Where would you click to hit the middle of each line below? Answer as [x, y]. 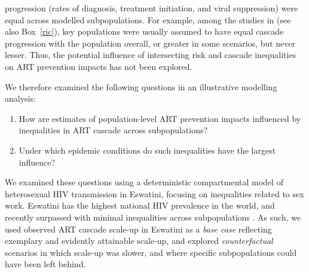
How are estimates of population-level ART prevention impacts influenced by [160, 118]
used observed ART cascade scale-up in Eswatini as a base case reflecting [138, 229]
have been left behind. [45, 264]
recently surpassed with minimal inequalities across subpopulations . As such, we [153, 217]
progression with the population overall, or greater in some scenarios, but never [150, 43]
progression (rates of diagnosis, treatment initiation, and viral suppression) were [152, 8]
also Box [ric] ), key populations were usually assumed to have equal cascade [144, 31]
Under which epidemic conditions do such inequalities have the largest [147, 150]
